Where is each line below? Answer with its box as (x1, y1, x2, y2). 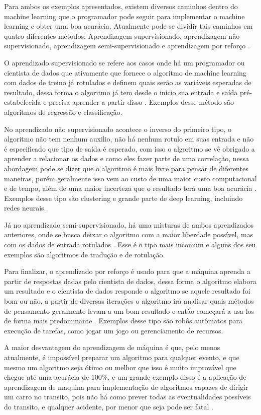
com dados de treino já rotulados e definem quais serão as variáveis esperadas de (4, 77, 251, 88)
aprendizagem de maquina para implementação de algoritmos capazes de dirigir (4, 381, 248, 392)
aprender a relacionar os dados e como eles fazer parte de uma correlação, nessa (4, 153, 249, 164)
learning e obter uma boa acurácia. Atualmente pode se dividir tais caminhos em (4, 21, 253, 31)
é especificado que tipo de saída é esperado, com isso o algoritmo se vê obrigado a (4, 143, 255, 154)
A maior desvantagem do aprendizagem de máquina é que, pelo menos (4, 342, 220, 353)
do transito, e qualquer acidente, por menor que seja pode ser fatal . (4, 401, 213, 411)
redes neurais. (4, 202, 46, 213)
